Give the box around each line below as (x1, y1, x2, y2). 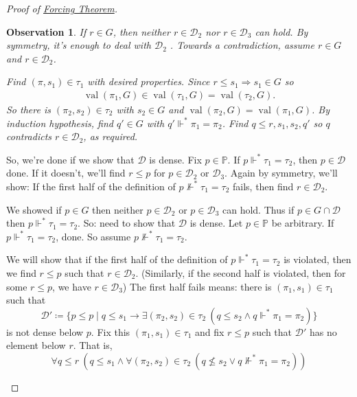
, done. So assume (56, 229, 131, 243)
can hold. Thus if (222, 202, 295, 216)
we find (6, 265, 36, 280)
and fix (195, 324, 224, 339)
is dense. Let (189, 216, 243, 230)
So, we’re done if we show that (6, 152, 135, 166)
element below (6, 338, 66, 352)
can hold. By (255, 24, 308, 38)
